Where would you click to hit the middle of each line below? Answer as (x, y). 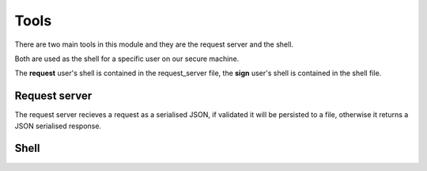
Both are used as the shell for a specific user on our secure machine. (127, 59)
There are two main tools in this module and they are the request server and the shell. (154, 44)
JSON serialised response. (58, 126)
